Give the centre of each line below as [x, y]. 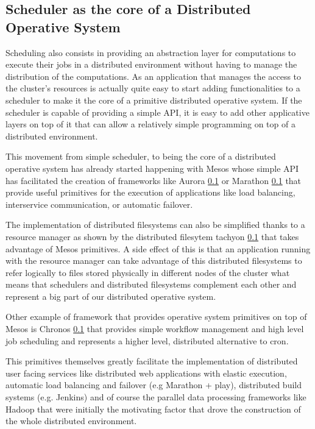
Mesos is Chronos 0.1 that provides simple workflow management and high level [155, 329]
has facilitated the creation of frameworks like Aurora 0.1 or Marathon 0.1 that [154, 180]
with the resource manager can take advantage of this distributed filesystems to [154, 261]
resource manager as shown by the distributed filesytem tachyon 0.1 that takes [152, 236]
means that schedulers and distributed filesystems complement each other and [151, 284]
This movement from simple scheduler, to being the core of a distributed [141, 156]
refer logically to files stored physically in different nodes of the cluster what [148, 272]
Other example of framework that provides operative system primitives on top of [156, 317]
